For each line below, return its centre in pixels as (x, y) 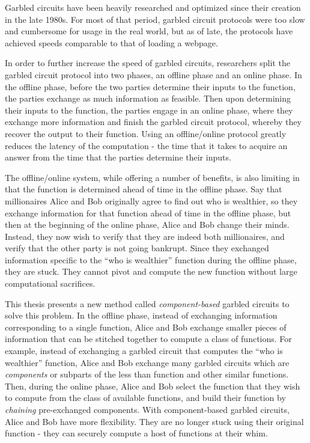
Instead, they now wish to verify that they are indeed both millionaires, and (145, 236)
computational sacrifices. (50, 283)
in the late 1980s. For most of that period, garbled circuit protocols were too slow (155, 19)
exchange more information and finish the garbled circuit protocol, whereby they (153, 122)
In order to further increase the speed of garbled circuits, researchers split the (147, 63)
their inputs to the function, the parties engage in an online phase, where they (149, 110)
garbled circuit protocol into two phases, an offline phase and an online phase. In (153, 74)
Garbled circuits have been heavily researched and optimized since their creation (153, 7)
